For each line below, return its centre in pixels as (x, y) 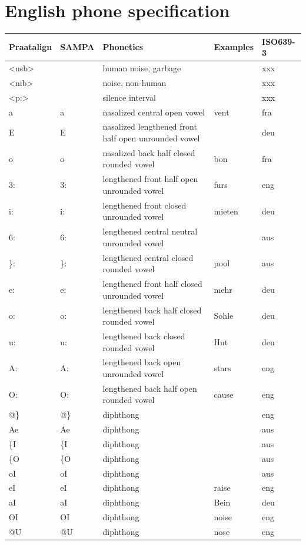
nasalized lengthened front (150, 126)
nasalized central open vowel (154, 112)
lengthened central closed (148, 257)
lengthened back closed (144, 336)
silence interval (129, 97)
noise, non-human (134, 82)
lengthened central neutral (150, 231)
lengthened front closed (144, 205)
